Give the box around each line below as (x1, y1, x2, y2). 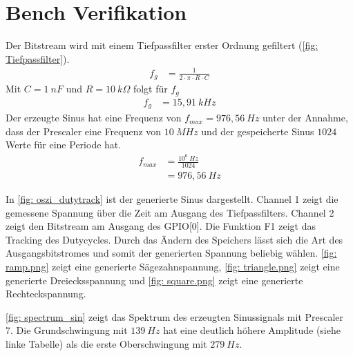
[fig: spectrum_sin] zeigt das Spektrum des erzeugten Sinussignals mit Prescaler (6, 309, 344, 324)
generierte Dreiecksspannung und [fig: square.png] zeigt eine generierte (6, 273, 303, 287)
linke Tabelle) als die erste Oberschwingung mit (6, 336, 207, 350)
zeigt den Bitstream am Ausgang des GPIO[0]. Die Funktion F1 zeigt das (6, 219, 316, 233)
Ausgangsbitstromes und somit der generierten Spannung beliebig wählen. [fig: (6, 246, 337, 260)
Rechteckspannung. (6, 286, 86, 301)
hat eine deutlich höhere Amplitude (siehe (163, 323, 341, 337)
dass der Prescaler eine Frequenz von (6, 123, 162, 138)
